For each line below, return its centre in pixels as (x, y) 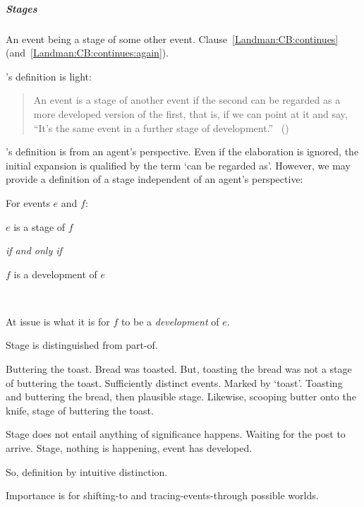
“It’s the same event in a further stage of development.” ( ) (161, 127)
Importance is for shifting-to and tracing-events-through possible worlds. (162, 495)
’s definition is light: (49, 76)
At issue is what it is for (58, 321)
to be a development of (170, 321)
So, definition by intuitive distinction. (87, 471)
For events (28, 202)
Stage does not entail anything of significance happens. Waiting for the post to (176, 434)
